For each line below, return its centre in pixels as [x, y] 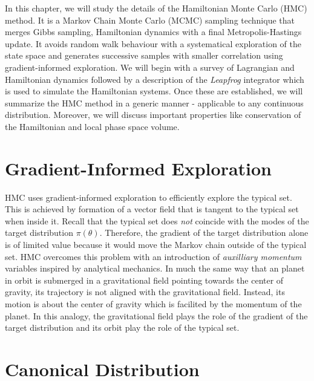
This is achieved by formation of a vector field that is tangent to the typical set [152, 209]
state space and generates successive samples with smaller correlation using [144, 55]
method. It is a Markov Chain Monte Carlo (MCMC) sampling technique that [150, 20]
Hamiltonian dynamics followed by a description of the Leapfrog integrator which [155, 79]
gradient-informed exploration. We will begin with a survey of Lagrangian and [150, 67]
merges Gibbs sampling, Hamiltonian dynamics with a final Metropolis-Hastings [153, 32]
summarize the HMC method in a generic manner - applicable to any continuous [154, 103]
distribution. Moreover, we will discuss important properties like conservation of [153, 115]
